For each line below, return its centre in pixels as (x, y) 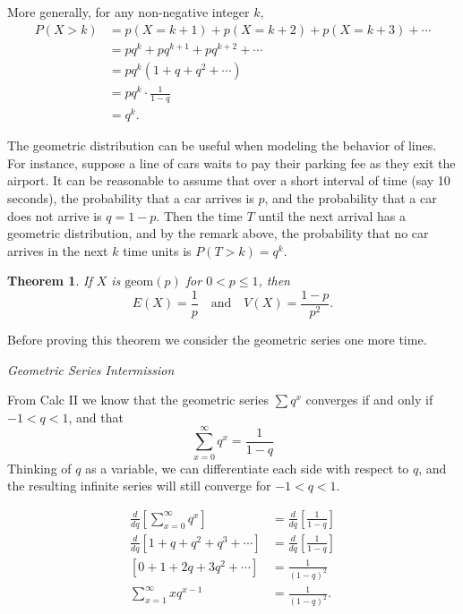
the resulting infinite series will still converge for (139, 486)
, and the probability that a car (351, 198)
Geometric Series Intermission (91, 369)
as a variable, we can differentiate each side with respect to (247, 468)
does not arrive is (55, 215)
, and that (96, 417)
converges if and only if (369, 400)
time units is (157, 250)
